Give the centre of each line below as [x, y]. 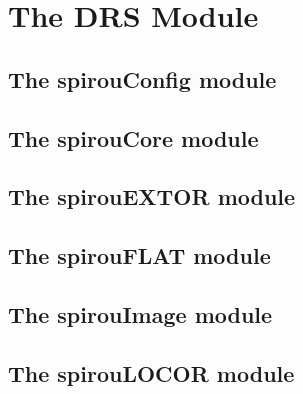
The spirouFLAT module [139, 255]
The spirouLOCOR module [151, 372]
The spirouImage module [140, 313]
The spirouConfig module [142, 78]
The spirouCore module [133, 137]
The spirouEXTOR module [152, 196]
